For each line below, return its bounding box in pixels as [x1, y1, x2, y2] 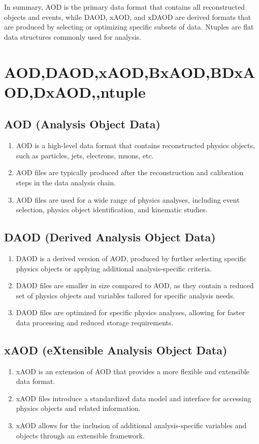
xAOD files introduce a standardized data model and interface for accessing [16, 393, 251, 403]
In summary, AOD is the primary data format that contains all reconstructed [4, 2, 245, 12]
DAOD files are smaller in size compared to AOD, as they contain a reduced [16, 280, 254, 291]
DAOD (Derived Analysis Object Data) [4, 229, 216, 245]
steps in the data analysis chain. [16, 177, 116, 187]
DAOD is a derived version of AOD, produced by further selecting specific [16, 253, 247, 263]
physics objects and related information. [16, 403, 141, 413]
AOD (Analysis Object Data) [4, 116, 160, 132]
